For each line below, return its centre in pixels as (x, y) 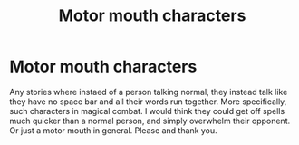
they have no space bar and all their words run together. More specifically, (148, 101)
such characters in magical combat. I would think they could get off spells (147, 111)
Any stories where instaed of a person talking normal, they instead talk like (149, 92)
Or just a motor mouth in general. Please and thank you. (113, 130)
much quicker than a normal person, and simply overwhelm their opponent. (150, 121)
